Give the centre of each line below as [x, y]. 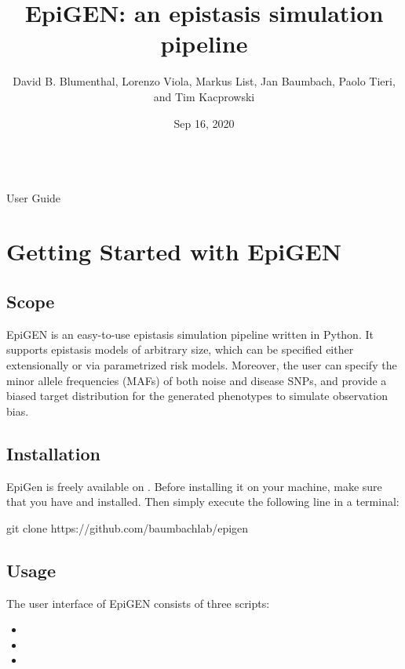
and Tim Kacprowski [204, 96]
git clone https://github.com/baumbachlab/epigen [128, 527]
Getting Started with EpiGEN [174, 251]
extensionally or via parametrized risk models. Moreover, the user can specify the [202, 365]
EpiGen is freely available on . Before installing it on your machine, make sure [194, 486]
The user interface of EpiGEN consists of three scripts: [138, 603]
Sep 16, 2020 [204, 123]
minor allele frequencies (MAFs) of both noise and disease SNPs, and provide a [197, 380]
